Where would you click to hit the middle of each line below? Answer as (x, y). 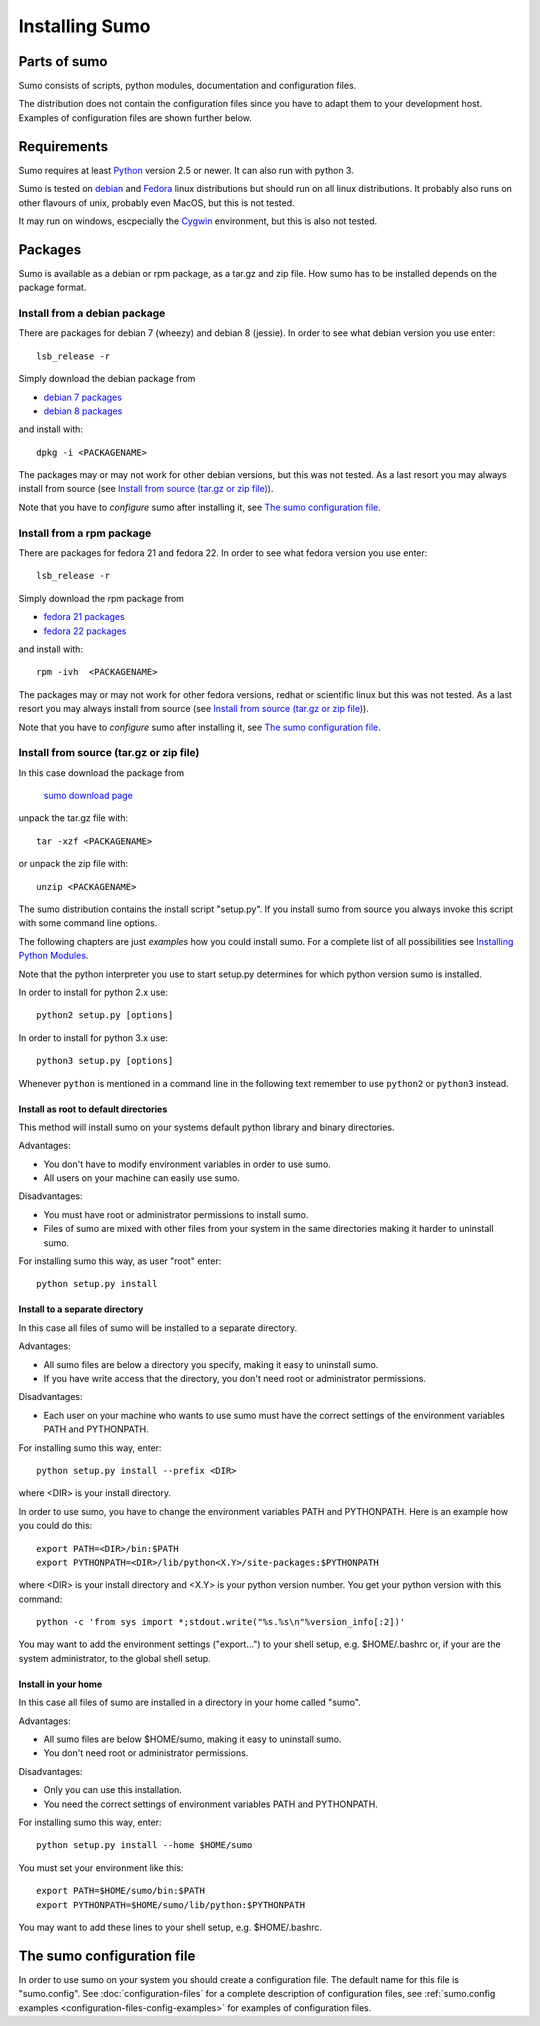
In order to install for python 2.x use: (93, 992)
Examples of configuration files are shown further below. (135, 117)
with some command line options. (88, 923)
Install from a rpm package (85, 533)
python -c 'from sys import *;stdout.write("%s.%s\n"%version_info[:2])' (221, 1622)
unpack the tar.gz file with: (73, 818)
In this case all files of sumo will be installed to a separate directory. (158, 1327)
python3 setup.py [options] (105, 1061)
